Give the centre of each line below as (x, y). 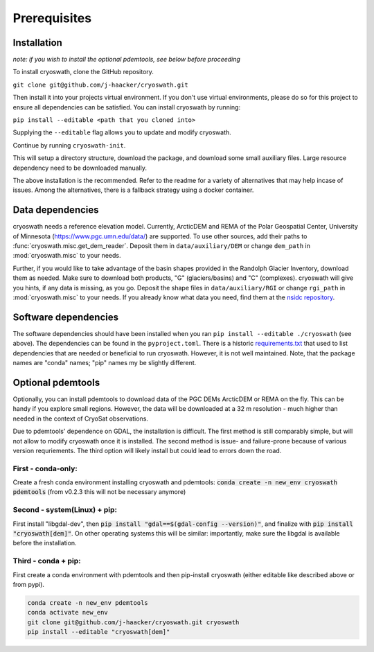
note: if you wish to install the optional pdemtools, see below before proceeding (126, 60)
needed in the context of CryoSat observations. (81, 418)
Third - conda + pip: (47, 561)
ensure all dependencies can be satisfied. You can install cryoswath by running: (127, 107)
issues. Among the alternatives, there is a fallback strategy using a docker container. (133, 190)
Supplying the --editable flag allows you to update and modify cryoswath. (122, 132)
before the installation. (45, 543)
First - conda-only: (45, 468)
